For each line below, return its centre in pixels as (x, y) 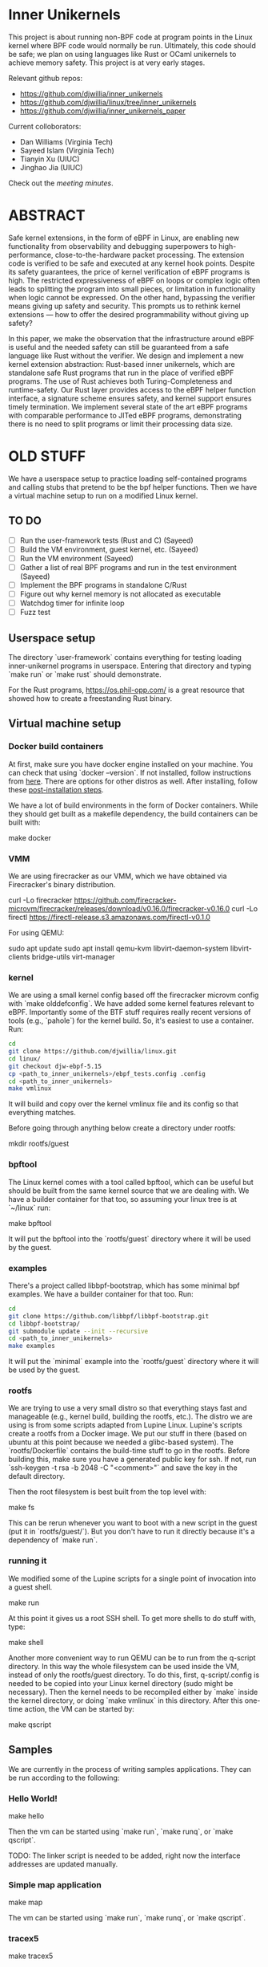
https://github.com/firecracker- (125, 900)
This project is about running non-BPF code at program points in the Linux (131, 37)
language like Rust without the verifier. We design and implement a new (126, 356)
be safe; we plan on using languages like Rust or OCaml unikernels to (122, 54)
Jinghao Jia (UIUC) (51, 167)
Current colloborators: (45, 126)
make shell (26, 1642)
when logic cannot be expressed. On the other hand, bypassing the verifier (132, 297)
